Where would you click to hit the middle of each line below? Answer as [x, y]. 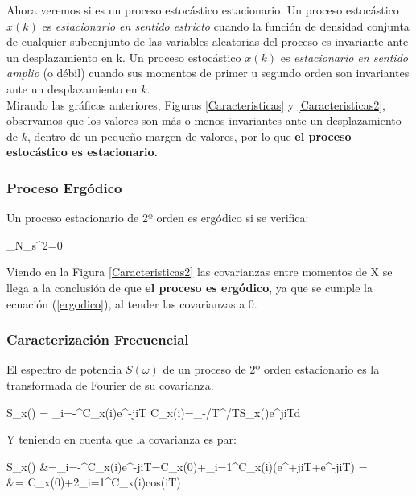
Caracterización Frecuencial [98, 339]
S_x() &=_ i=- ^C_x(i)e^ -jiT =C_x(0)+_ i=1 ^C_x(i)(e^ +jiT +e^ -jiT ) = [187, 466]
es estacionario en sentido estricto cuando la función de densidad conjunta [226, 25]
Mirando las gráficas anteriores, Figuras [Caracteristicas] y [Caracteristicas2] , [196, 104]
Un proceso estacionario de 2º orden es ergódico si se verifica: [158, 218]
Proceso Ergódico [64, 187]
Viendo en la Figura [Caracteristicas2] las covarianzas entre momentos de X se [200, 272]
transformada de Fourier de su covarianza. [110, 384]
